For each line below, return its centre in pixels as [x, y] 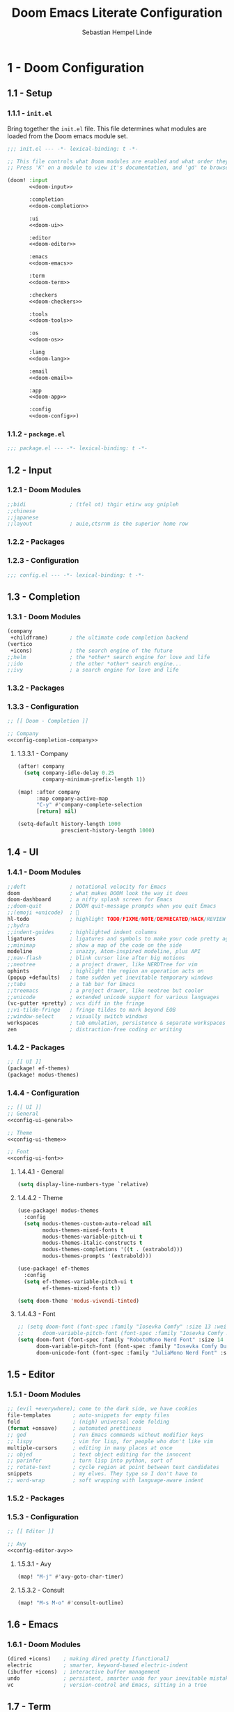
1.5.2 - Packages [36, 1498]
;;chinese [22, 511]
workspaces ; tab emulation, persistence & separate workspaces [117, 1023]
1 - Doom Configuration [76, 67]
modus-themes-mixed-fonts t [83, 1230]
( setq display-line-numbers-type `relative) [83, 1185]
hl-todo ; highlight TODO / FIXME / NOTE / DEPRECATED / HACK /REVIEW [117, 920]
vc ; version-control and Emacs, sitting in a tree [107, 1685]
